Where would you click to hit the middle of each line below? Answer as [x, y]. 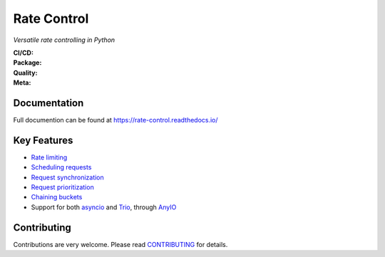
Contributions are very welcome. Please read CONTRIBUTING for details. [120, 244]
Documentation [48, 103]
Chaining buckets [57, 197]
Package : [27, 63]
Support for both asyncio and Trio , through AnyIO [104, 207]
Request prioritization [62, 187]
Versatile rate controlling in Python [64, 40]
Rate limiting [49, 157]
